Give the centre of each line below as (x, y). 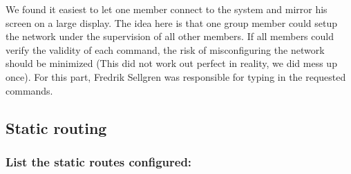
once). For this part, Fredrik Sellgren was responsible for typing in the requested (176, 76)
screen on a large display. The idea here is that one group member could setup (171, 22)
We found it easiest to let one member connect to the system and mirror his (167, 9)
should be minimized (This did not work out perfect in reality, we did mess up (171, 63)
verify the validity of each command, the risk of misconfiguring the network (165, 49)
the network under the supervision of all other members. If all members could (170, 36)
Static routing (56, 127)
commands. (29, 90)
